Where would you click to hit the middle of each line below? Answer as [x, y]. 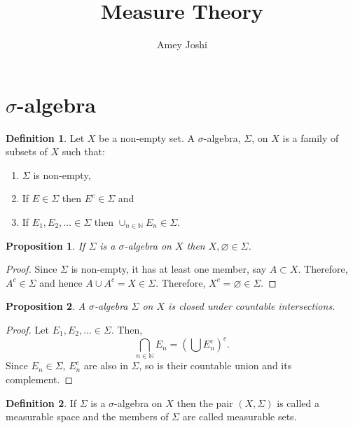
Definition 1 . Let [45, 137]
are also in [106, 365]
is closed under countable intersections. [252, 306]
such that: [83, 151]
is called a [298, 402]
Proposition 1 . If [46, 245]
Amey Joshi [182, 44]
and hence [61, 282]
